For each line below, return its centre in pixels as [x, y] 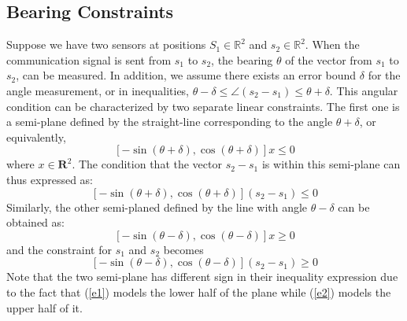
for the [384, 75]
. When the [332, 44]
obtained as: [35, 222]
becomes [183, 249]
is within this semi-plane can [331, 164]
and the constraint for [59, 249]
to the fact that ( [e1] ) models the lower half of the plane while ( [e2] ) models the [199, 291]
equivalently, [36, 137]
